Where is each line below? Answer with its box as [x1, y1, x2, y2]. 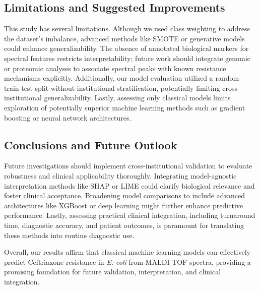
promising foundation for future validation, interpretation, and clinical [4, 266, 221, 277]
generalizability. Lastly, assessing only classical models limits [44, 92, 231, 103]
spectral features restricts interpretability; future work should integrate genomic [4, 52, 250, 63]
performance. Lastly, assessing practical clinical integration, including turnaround [4, 210, 255, 220]
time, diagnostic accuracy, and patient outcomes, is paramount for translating [4, 219, 244, 230]
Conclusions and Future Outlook [4, 137, 177, 152]
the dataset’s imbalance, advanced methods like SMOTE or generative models [4, 33, 245, 43]
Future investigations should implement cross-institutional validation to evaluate [4, 160, 252, 171]
